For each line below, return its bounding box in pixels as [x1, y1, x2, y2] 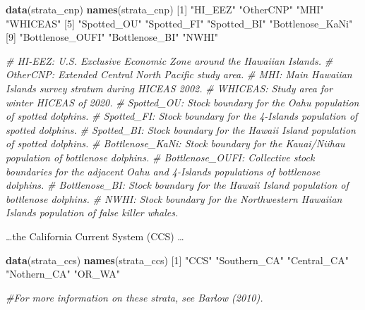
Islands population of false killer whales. [6, 205, 179, 220]
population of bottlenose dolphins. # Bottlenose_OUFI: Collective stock [6, 149, 315, 164]
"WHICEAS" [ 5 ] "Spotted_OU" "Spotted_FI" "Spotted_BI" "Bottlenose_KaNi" [6, 15, 353, 30]
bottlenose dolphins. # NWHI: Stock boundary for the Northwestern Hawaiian [6, 191, 342, 206]
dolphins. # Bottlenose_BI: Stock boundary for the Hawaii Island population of [6, 178, 349, 192]
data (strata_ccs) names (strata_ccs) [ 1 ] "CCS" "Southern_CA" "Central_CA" [6, 252, 349, 267]
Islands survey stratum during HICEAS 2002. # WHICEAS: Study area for [6, 80, 333, 95]
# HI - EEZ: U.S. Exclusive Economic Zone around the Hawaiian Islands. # [6, 53, 333, 68]
